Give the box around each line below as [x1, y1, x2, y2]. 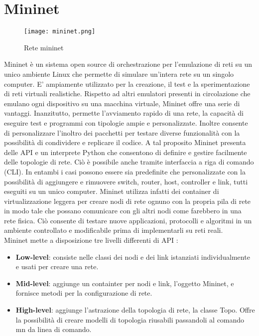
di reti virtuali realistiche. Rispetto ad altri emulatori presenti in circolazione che [4, 88, 251, 99]
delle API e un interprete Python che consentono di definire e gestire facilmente [4, 147, 247, 157]
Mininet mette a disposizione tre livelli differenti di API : [4, 235, 178, 245]
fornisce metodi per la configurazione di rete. [15, 288, 152, 298]
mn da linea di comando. [15, 324, 92, 335]
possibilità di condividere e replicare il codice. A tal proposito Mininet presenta [4, 137, 246, 148]
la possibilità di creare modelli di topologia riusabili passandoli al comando [15, 314, 245, 325]
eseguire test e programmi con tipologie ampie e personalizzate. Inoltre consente [4, 117, 248, 128]
